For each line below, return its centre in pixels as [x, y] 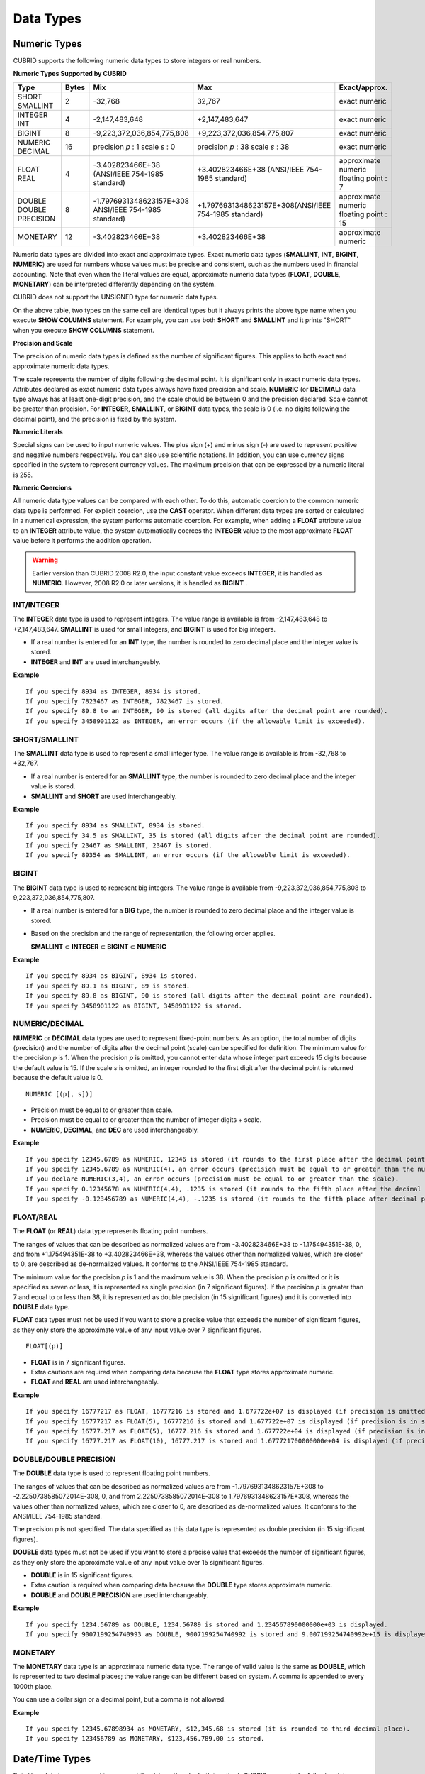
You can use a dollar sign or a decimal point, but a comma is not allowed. [119, 1699]
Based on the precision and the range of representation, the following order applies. [153, 934]
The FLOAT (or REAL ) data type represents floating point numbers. [110, 1231]
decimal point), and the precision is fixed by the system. [95, 419]
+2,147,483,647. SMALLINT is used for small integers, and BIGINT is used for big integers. [144, 629]
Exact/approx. [363, 87]
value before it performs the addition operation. [82, 540]
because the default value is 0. [58, 1078]
